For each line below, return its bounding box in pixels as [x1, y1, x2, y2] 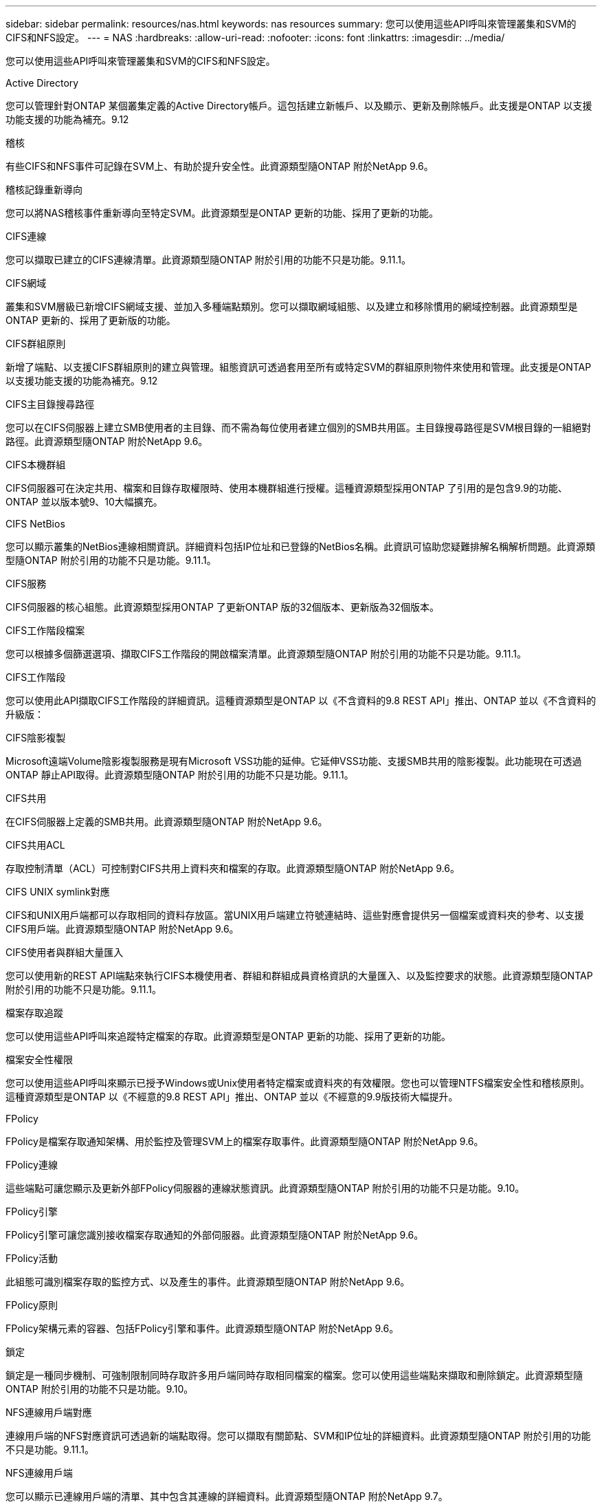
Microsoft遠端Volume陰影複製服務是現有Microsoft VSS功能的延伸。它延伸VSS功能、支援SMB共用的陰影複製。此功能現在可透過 [5, 755, 582, 767]
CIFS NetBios [5, 518, 65, 530]
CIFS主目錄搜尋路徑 [5, 398, 95, 410]
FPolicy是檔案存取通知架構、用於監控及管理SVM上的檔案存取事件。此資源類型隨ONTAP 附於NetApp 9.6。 [5, 1135, 484, 1147]
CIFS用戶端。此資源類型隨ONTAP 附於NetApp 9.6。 [5, 923, 239, 935]
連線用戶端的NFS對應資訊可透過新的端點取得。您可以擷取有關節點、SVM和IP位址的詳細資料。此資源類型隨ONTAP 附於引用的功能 [5, 1430, 591, 1441]
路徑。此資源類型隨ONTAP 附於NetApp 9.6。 [5, 435, 208, 447]
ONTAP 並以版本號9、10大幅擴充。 [5, 496, 163, 508]
